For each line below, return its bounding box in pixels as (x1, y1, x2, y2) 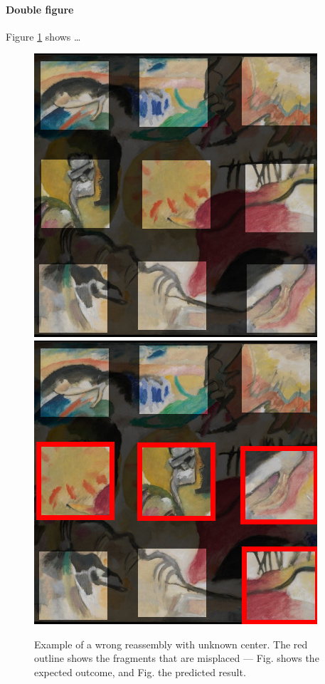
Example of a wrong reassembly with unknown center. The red (34, 636, 308, 651)
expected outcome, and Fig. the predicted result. (34, 664, 246, 679)
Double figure (6, 1, 74, 16)
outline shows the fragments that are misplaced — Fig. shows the (34, 651, 319, 665)
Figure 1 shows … (6, 28, 81, 43)
